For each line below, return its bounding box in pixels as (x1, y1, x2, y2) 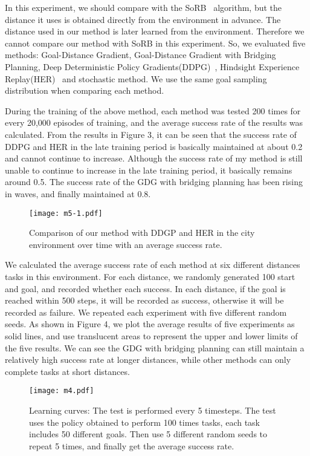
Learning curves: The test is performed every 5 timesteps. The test (29, 403, 276, 416)
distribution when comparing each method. (5, 84, 164, 97)
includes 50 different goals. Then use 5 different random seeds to (29, 428, 268, 440)
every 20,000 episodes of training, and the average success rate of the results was (5, 116, 303, 129)
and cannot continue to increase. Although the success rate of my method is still (5, 152, 303, 164)
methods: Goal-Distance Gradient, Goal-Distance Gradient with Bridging (5, 48, 276, 61)
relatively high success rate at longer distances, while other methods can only (5, 353, 291, 366)
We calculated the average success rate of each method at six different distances (5, 258, 300, 271)
